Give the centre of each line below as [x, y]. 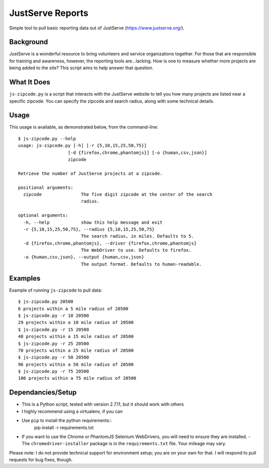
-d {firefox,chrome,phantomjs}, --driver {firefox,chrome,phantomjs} [110, 243]
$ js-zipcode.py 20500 [46, 302]
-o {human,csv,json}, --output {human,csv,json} [84, 257]
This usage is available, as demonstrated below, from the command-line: [84, 127]
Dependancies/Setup [43, 392]
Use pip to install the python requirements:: [67, 421]
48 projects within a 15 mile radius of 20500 [76, 337]
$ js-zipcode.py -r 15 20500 [54, 329]
